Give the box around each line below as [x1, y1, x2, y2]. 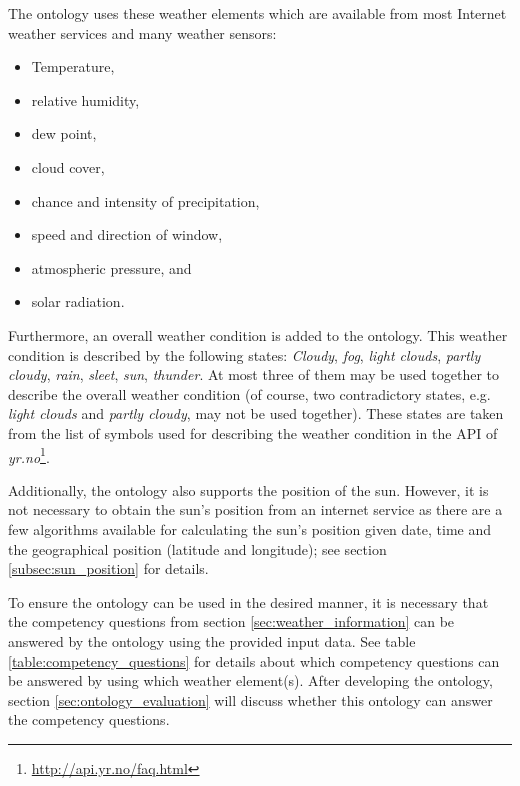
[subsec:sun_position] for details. [8, 558, 209, 579]
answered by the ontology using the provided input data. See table [8, 630, 416, 651]
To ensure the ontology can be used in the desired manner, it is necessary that [8, 591, 489, 612]
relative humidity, [31, 89, 140, 110]
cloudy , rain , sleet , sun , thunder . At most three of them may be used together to [8, 364, 500, 385]
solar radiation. [31, 291, 125, 312]
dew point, [31, 123, 97, 144]
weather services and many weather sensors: [8, 22, 277, 43]
